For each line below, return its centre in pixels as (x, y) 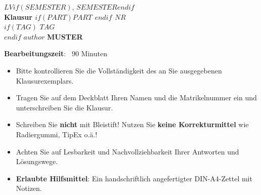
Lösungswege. (37, 161)
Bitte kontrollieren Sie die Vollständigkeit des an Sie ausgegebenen (119, 70)
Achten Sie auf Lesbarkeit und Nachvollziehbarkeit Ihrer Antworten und (127, 151)
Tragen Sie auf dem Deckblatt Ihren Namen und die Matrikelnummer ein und (136, 97)
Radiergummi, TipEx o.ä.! (57, 134)
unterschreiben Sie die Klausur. (64, 107)
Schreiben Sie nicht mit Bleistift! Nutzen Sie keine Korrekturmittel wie (132, 124)
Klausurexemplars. (45, 80)
